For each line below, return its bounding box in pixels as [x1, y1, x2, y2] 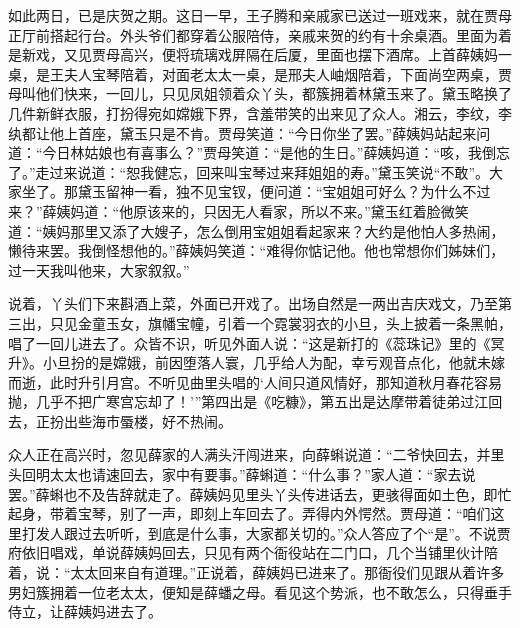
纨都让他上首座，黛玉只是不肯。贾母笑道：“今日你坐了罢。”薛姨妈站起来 [8, 122, 477, 143]
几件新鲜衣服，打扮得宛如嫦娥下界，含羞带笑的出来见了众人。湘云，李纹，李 [8, 102, 512, 123]
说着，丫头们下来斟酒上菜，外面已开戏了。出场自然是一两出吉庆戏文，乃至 [8, 293, 498, 314]
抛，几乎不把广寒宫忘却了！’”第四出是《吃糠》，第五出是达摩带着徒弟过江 [8, 391, 489, 412]
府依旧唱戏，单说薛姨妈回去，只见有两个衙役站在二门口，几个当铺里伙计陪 [8, 542, 498, 563]
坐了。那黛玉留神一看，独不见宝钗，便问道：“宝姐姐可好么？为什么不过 [21, 181, 491, 202]
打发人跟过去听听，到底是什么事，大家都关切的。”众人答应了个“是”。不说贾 [21, 522, 511, 543]
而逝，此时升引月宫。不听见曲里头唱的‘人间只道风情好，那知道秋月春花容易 [8, 371, 502, 392]
